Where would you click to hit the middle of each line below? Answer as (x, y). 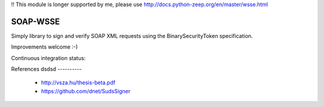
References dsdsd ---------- (46, 69)
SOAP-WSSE (35, 21)
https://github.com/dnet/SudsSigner (86, 91)
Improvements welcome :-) (44, 47)
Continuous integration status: (49, 58)
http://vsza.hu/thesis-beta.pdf (78, 83)
